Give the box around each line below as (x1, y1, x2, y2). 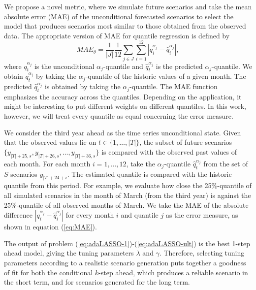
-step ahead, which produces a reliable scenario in (98, 267, 248, 277)
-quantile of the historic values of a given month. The (85, 71, 246, 81)
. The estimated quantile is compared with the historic (67, 168, 232, 179)
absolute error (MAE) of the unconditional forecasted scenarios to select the (4, 11, 233, 21)
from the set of (203, 158, 248, 168)
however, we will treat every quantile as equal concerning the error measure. (4, 111, 233, 121)
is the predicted (156, 61, 203, 71)
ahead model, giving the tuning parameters (4, 248, 134, 258)
